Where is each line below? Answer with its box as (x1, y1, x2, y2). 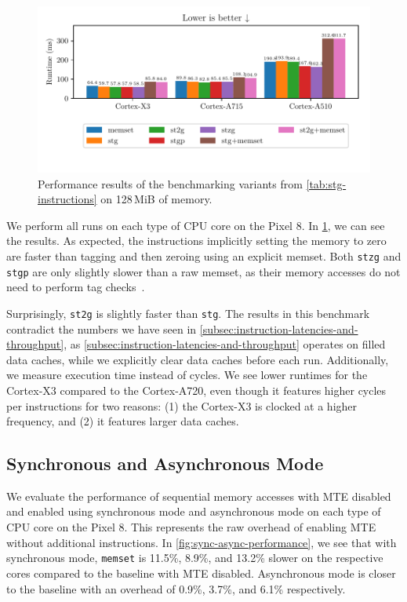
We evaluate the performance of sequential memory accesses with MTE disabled (6, 487, 391, 504)
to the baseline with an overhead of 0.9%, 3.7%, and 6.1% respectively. (6, 580, 346, 597)
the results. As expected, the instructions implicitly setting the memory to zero (6, 232, 387, 249)
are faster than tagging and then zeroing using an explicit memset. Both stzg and (6, 247, 402, 264)
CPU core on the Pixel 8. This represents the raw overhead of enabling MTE (6, 519, 376, 535)
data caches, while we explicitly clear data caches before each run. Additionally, (6, 351, 389, 367)
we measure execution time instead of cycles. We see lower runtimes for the (6, 367, 368, 383)
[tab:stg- (306, 175, 347, 192)
